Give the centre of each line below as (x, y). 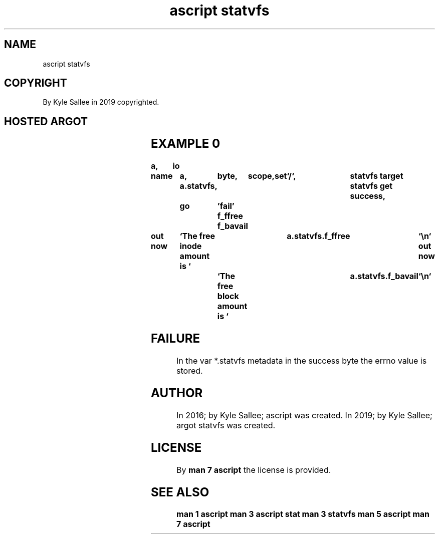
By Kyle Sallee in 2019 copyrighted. (101, 102)
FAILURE (176, 339)
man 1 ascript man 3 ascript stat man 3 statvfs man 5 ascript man (303, 514)
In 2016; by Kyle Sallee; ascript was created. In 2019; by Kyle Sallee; (304, 415)
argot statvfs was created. (226, 425)
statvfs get (371, 186)
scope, (261, 176)
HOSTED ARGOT (46, 121)
